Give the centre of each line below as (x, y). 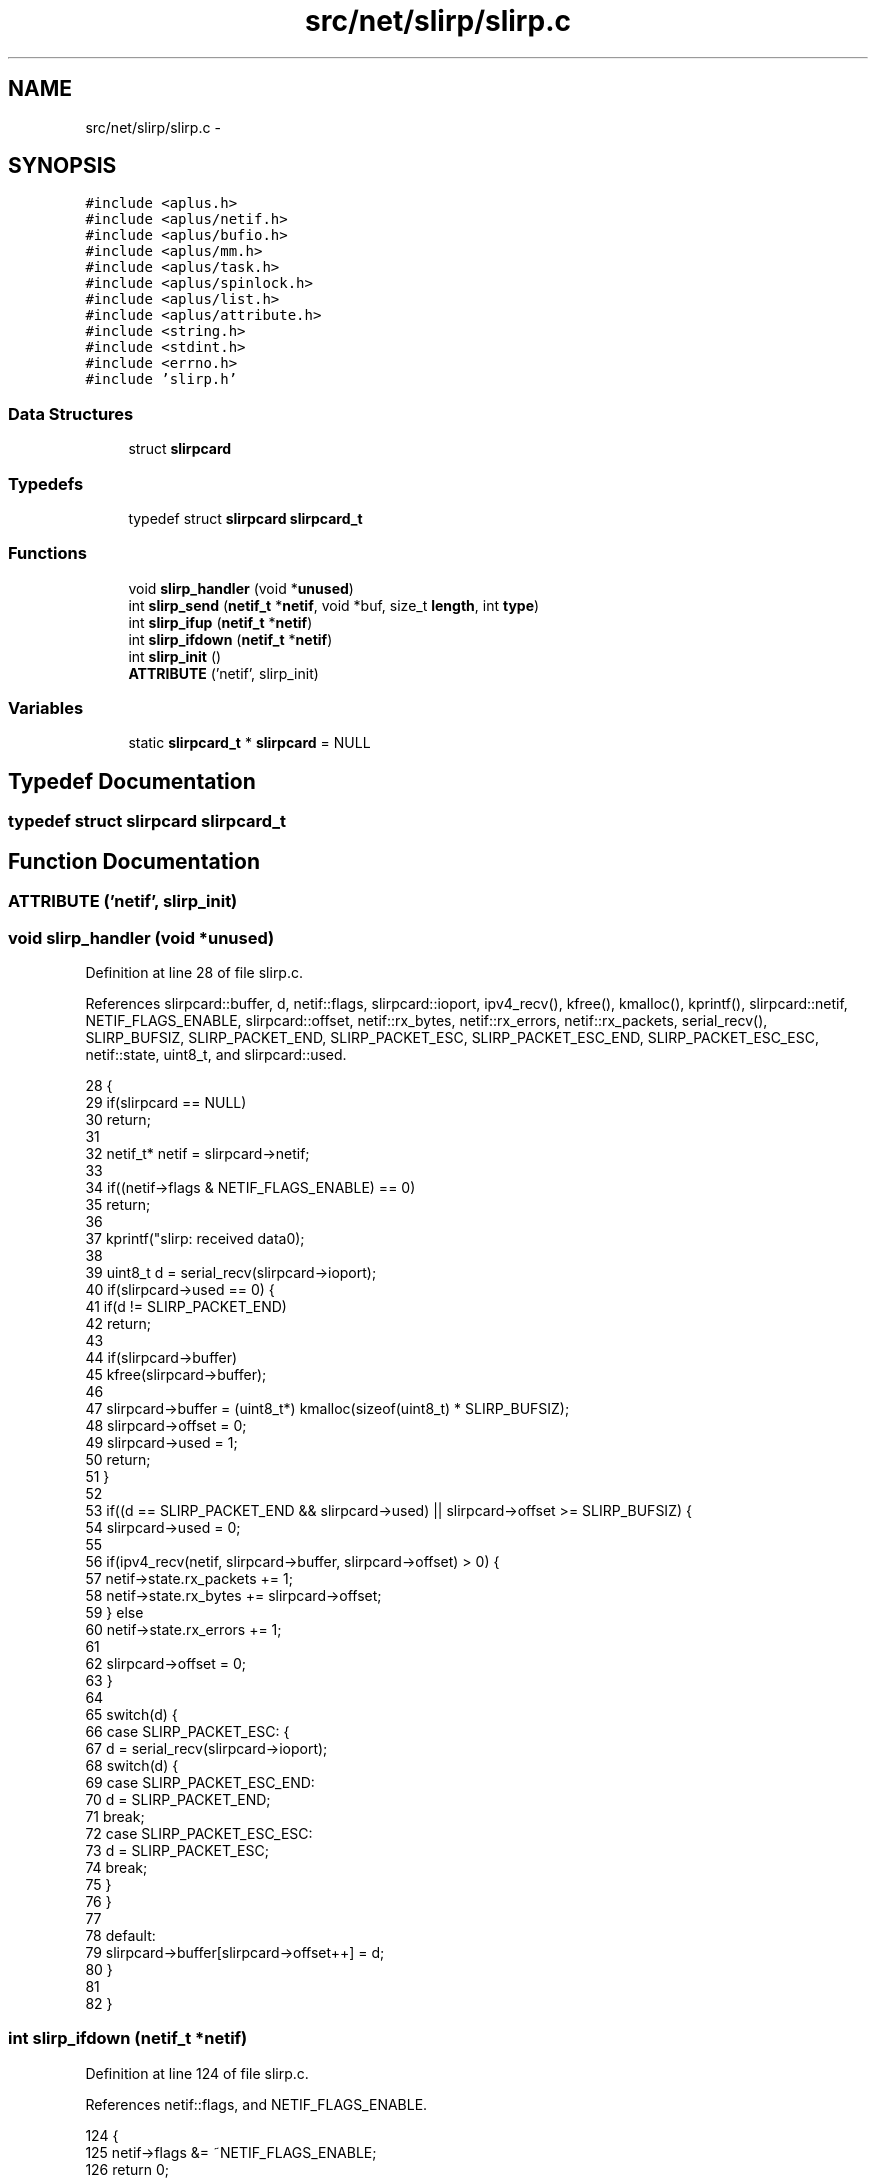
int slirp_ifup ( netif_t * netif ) (220, 622)
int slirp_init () (175, 656)
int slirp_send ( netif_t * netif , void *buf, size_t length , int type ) (334, 605)
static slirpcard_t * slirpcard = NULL (249, 743)
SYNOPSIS (62, 166)
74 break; (116, 1867)
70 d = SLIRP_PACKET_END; (178, 1799)
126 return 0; (127, 2169)
